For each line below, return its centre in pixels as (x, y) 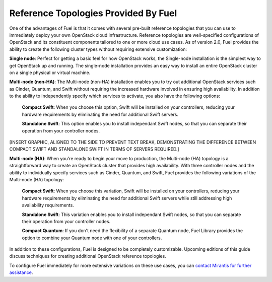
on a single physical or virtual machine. (50, 73)
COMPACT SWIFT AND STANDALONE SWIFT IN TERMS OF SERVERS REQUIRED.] (94, 149)
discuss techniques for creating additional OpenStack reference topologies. (88, 256)
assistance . (21, 272)
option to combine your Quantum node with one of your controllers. (92, 238)
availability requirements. (48, 205)
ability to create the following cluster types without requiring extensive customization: (98, 49)
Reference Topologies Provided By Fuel (93, 13)
